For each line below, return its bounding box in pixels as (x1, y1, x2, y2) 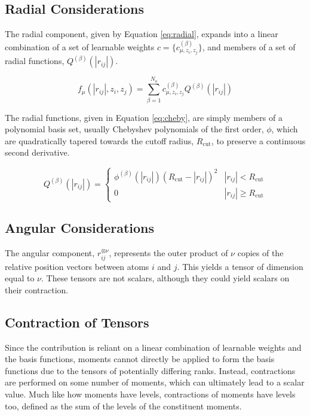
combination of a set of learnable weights (5, 40, 155, 53)
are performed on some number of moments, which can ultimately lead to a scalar (5, 376, 305, 388)
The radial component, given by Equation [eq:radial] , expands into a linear (5, 28, 278, 40)
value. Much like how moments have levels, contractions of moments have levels (5, 388, 296, 400)
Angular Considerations (5, 218, 155, 237)
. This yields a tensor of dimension (177, 260, 303, 272)
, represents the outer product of (109, 247, 228, 259)
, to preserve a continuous (211, 134, 306, 147)
